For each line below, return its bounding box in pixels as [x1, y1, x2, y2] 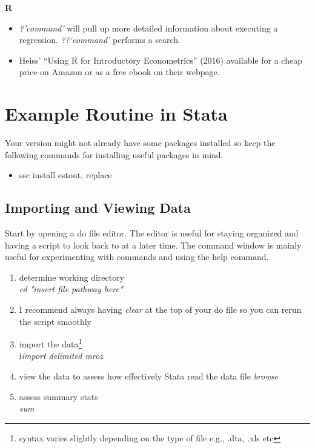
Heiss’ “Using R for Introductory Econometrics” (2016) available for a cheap [19, 53, 302, 66]
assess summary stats [19, 390, 98, 403]
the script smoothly [19, 315, 91, 327]
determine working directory [19, 270, 125, 283]
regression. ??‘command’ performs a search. [19, 33, 181, 46]
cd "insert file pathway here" [19, 283, 123, 295]
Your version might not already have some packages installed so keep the [5, 136, 276, 149]
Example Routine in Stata [5, 101, 228, 126]
